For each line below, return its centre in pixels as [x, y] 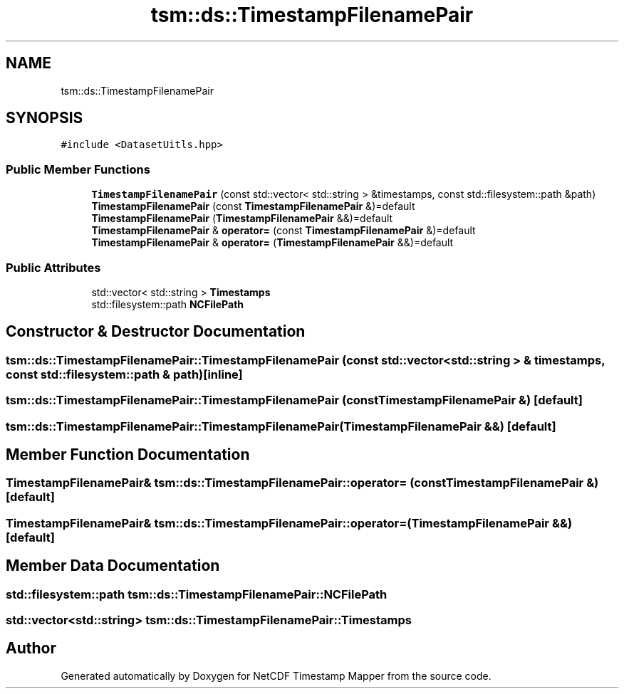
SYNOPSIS [45, 118]
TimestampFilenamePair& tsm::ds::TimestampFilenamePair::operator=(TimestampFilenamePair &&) [289, 523]
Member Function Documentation [128, 454]
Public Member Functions [78, 169]
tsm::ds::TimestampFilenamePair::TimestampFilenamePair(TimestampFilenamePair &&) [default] [281, 426]
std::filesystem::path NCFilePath [168, 304]
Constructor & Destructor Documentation [156, 332]
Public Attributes [53, 267]
